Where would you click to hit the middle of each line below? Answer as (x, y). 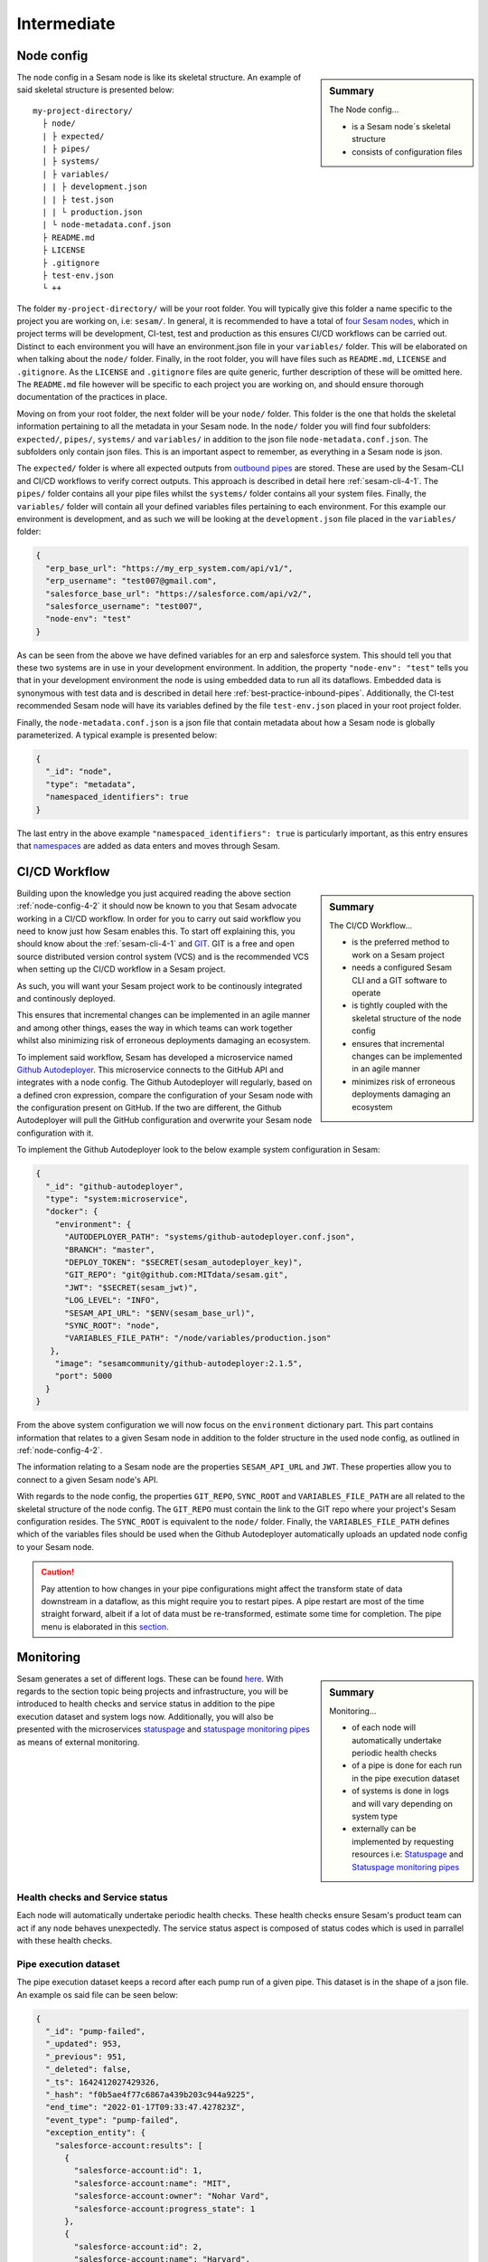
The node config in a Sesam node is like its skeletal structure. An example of (159, 78)
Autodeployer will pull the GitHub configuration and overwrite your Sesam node (164, 1120)
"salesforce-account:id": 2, (138, 2247)
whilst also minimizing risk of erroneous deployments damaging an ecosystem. (164, 1041)
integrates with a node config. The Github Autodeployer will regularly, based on (164, 1082)
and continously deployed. (66, 998)
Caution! (58, 1572)
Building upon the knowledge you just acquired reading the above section (154, 893)
